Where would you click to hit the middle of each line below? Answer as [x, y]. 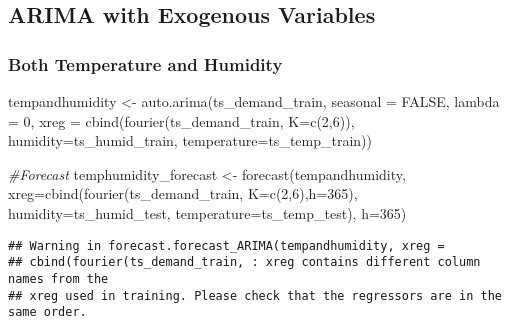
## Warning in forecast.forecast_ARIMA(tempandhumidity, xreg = [226, 245]
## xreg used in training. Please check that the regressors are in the [255, 295]
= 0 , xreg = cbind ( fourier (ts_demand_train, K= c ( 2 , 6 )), [181, 120]
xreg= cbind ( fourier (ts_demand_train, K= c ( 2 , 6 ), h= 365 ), [183, 193]
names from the [58, 278]
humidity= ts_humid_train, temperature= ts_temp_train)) [190, 140]
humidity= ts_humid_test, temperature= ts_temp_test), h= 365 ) [207, 212]
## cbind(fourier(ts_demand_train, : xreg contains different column [244, 262]
